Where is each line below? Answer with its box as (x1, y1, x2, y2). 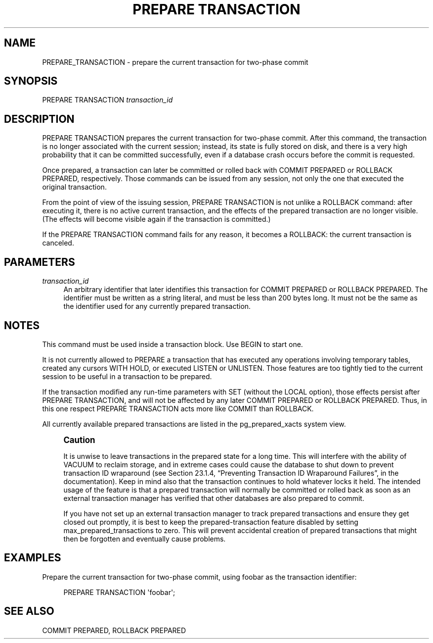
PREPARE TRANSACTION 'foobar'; (63, 588, 175, 596)
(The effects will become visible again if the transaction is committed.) (42, 215, 271, 224)
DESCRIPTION (4, 112, 75, 125)
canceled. (42, 239, 74, 247)
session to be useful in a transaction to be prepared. (42, 372, 212, 381)
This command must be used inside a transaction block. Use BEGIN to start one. (42, 340, 303, 348)
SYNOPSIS (4, 75, 58, 88)
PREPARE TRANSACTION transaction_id (42, 96, 173, 104)
